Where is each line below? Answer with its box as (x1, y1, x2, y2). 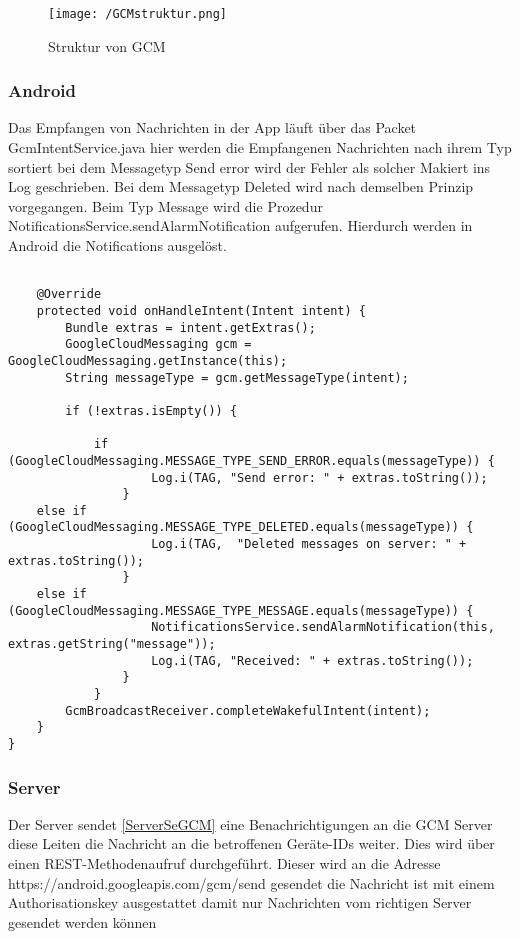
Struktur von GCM (48, 35, 166, 56)
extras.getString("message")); (8, 637, 216, 652)
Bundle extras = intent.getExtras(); (65, 320, 316, 335)
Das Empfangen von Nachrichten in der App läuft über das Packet (8, 117, 417, 138)
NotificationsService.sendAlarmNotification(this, (151, 620, 495, 635)
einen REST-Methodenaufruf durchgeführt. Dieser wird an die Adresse (8, 853, 441, 874)
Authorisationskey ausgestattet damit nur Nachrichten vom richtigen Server (8, 892, 472, 913)
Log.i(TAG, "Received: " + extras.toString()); (151, 653, 474, 668)
